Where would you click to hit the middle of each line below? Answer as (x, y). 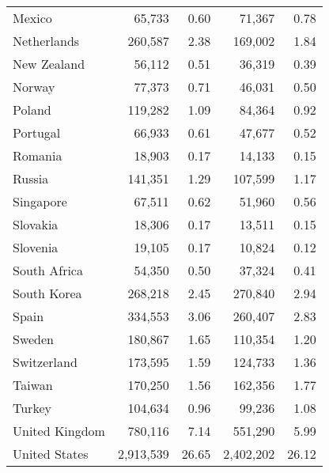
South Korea (47, 293)
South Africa (48, 270)
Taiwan (33, 385)
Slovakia (36, 224)
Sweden (34, 339)
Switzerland (45, 362)
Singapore (40, 201)
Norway (34, 87)
